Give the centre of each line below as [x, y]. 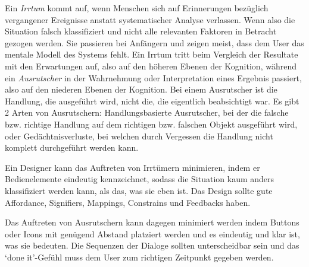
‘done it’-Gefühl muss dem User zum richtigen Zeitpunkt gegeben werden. [139, 257]
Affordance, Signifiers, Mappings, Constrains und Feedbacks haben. [128, 202]
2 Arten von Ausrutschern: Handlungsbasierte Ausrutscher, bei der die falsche [147, 112]
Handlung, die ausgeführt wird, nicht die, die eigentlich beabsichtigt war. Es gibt [152, 101]
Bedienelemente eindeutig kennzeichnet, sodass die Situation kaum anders [140, 179]
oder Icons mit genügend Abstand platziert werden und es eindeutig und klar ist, [152, 233]
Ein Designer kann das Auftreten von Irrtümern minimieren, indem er [132, 167]
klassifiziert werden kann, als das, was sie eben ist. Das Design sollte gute [139, 190]
